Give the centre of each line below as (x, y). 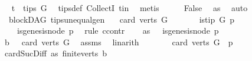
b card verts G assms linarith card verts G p (119, 42)
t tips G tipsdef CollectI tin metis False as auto (130, 8)
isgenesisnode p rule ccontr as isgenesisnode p (118, 31)
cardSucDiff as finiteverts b (56, 53)
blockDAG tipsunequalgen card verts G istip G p (121, 19)
